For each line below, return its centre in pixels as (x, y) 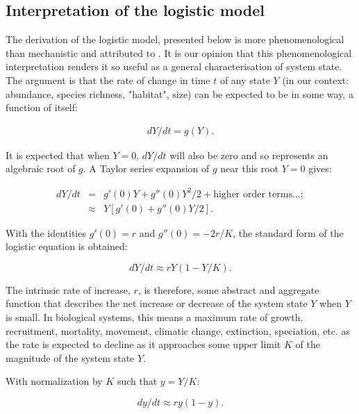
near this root (250, 168)
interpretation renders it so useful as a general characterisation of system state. (174, 66)
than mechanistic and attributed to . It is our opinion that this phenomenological (179, 52)
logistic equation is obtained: (67, 246)
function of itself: (42, 107)
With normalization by (54, 381)
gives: (320, 168)
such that (137, 381)
